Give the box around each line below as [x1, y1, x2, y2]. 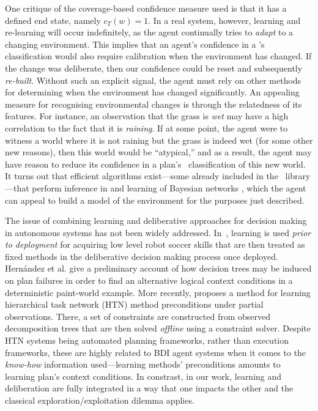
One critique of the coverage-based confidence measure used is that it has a [5, 2, 287, 14]
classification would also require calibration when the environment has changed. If [5, 50, 312, 62]
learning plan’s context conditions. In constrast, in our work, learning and [5, 369, 282, 382]
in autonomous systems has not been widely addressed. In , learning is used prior [5, 226, 311, 239]
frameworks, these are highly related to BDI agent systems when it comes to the [5, 346, 306, 358]
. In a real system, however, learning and [148, 13, 301, 26]
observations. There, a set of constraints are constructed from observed [5, 309, 270, 322]
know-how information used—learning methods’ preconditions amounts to [5, 358, 281, 371]
